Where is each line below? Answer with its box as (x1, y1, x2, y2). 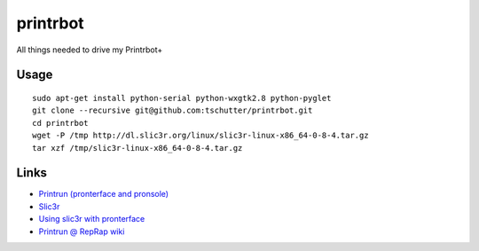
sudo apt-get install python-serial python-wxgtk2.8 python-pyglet (32, 93, 332, 103)
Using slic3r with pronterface (38, 214, 145, 224)
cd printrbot (32, 118, 89, 128)
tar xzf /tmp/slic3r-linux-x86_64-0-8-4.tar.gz (32, 143, 243, 153)
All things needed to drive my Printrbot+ (16, 44, 163, 55)
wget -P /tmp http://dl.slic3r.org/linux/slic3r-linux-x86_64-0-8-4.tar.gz (32, 130, 369, 141)
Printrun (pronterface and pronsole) (38, 189, 169, 200)
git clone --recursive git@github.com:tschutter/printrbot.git (32, 106, 313, 115)
